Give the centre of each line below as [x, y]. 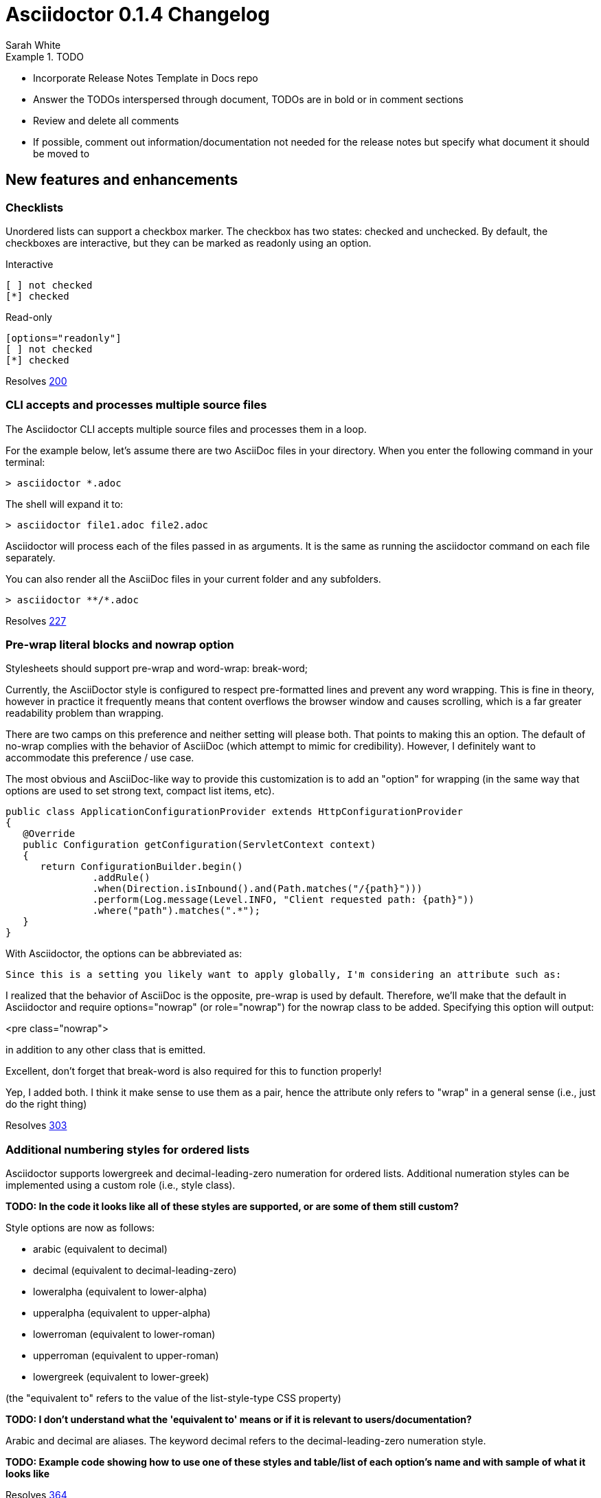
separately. [31, 557]
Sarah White [33, 45]
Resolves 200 [36, 381]
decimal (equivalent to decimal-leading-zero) [135, 1271]
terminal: [25, 462]
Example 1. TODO [45, 56]
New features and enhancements [122, 180]
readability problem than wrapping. [85, 713]
